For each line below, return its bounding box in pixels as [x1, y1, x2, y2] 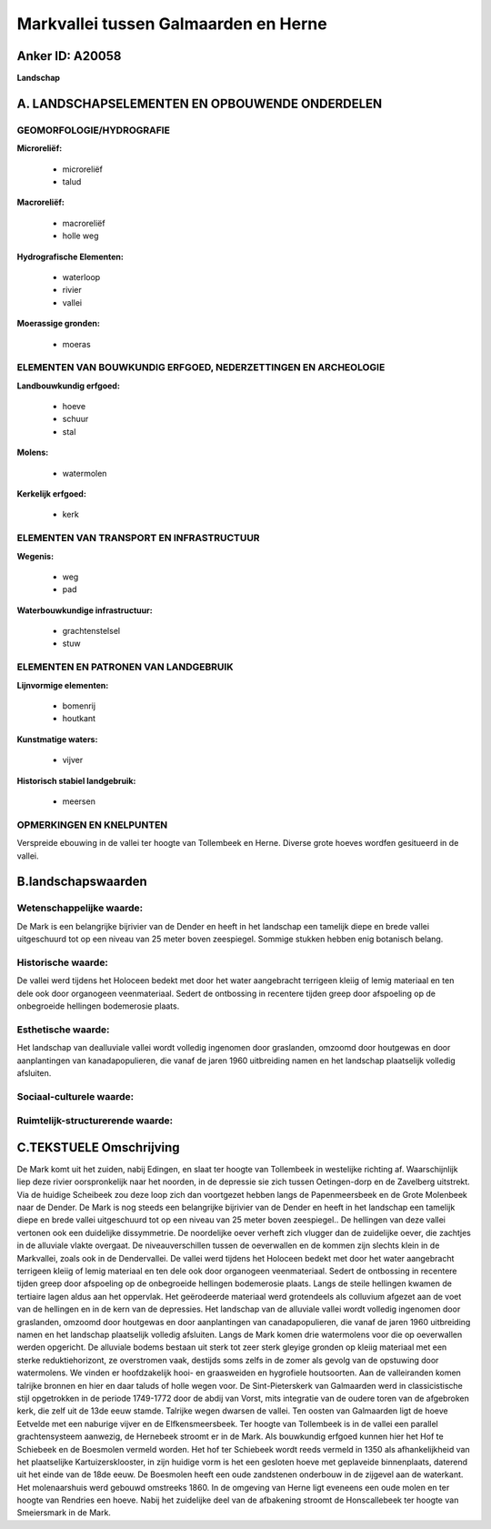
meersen [62, 796, 95, 807]
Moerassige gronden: [16, 318, 100, 329]
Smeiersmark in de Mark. [16, 1507, 111, 1518]
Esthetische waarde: [16, 1023, 110, 1036]
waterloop [62, 271, 101, 282]
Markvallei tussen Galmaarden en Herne [16, 14, 327, 34]
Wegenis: [16, 550, 55, 561]
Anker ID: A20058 [16, 48, 122, 64]
